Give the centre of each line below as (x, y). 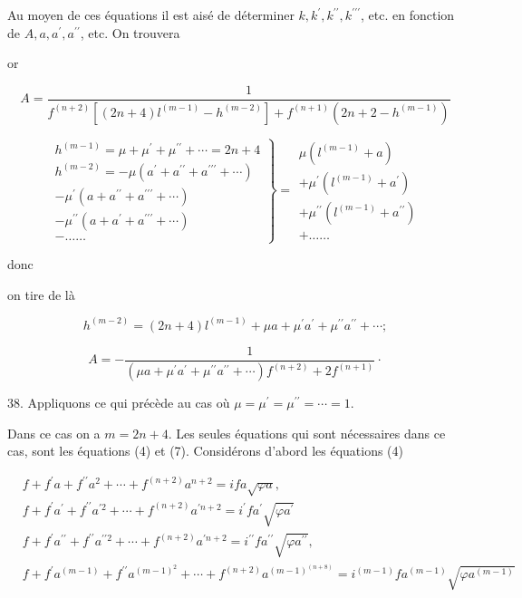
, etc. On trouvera (130, 32)
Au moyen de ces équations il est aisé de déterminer (151, 14)
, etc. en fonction (408, 14)
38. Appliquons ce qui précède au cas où (119, 403)
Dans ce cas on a (54, 433)
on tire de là (41, 294)
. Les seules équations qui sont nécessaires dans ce (307, 433)
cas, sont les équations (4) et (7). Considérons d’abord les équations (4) (206, 451)
